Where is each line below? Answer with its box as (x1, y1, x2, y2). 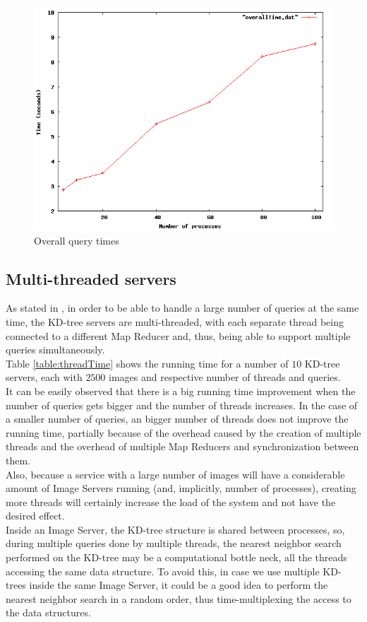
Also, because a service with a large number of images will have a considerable (6, 466, 345, 481)
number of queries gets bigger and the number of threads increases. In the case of (6, 397, 358, 412)
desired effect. (6, 508, 65, 523)
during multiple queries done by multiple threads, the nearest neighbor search (6, 536, 342, 551)
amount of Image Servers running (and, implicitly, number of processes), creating (6, 481, 356, 495)
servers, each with (6, 370, 83, 385)
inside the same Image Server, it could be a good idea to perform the (29, 577, 328, 592)
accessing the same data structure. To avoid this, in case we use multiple (6, 563, 320, 578)
